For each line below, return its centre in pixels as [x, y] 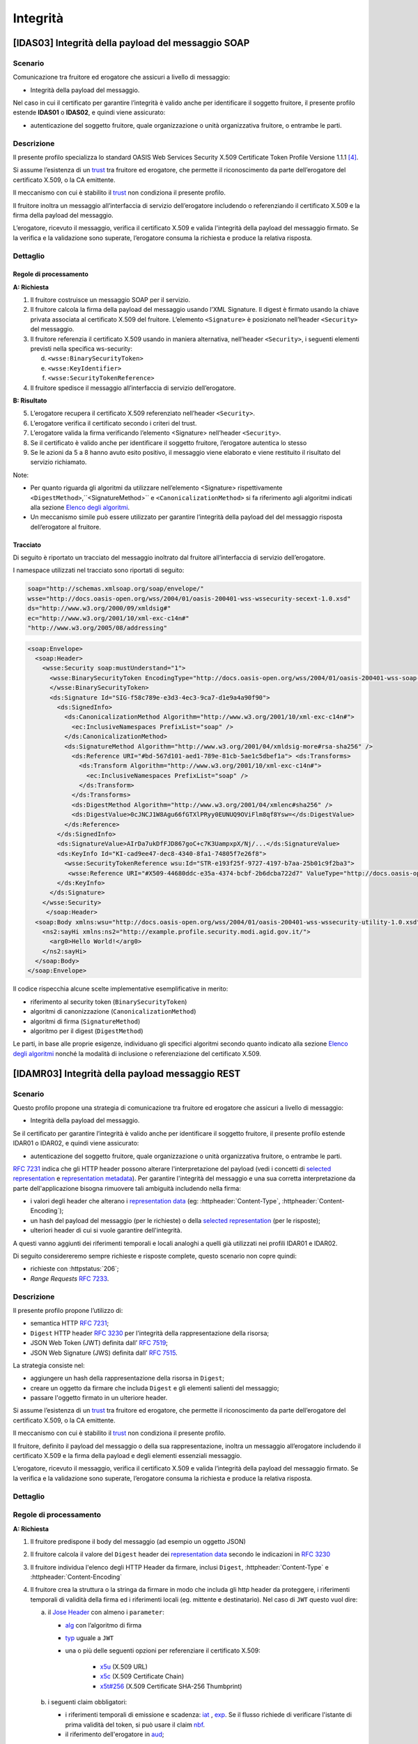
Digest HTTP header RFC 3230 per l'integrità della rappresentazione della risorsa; [150, 1333]
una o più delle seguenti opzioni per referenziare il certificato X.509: [163, 1651]
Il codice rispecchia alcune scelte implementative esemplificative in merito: [121, 989]
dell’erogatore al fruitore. [65, 527]
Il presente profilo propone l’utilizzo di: [68, 1310]
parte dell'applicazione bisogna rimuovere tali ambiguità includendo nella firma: [127, 1188]
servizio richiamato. [59, 462]
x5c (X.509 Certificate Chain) [142, 1676]
